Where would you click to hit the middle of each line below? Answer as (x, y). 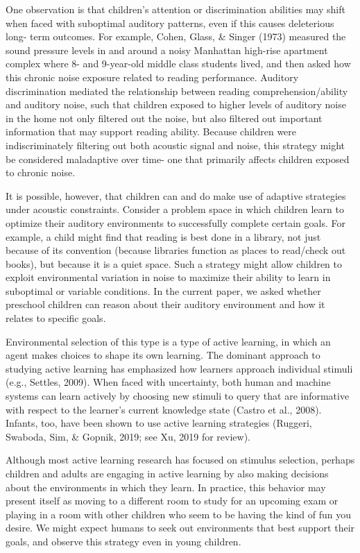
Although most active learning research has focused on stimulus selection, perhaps (180, 460)
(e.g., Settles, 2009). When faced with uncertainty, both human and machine (168, 382)
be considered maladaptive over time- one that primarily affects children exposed (178, 159)
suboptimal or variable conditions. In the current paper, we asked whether (163, 290)
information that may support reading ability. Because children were (151, 131)
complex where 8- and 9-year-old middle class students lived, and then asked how (178, 63)
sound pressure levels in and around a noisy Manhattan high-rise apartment (167, 50)
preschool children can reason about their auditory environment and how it (165, 304)
